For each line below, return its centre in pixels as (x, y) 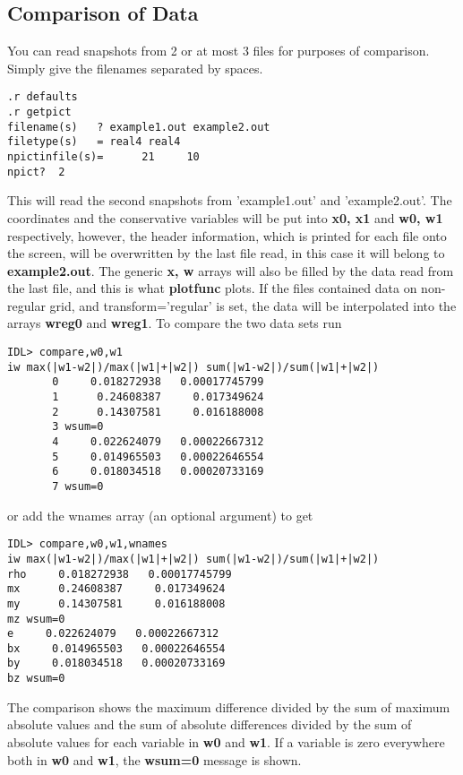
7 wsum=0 (78, 486)
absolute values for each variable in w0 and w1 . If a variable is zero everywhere (226, 741)
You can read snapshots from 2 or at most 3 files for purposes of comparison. (219, 51)
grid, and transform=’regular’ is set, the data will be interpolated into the (253, 305)
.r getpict (39, 112)
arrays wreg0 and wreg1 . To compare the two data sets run (175, 323)
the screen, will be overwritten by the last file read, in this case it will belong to (226, 253)
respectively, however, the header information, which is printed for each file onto (227, 235)
